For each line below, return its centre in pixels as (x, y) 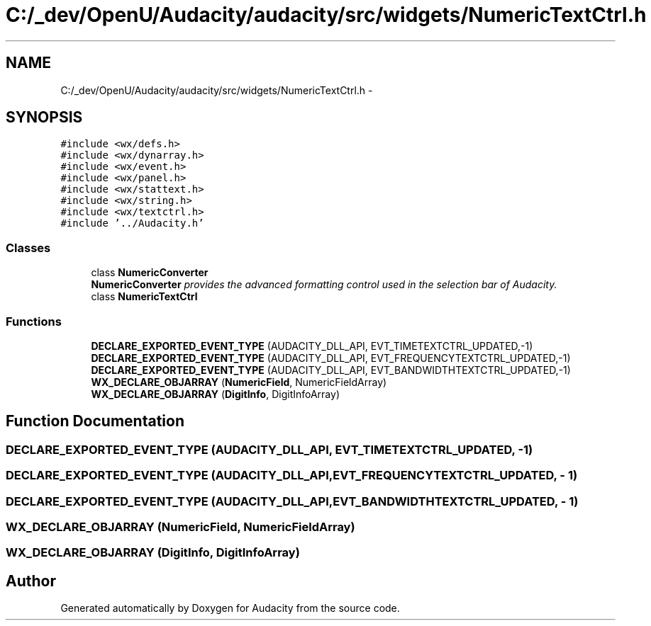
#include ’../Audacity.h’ (132, 223)
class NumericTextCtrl (144, 297)
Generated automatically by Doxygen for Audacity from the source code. (230, 608)
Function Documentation (95, 421)
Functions (34, 321)
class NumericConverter (150, 273)
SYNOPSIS (44, 118)
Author (31, 581)
